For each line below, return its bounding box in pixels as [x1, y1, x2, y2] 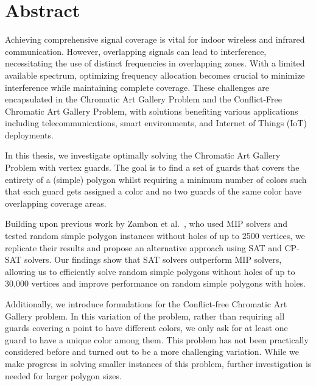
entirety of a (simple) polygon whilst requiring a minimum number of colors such [5, 173, 307, 185]
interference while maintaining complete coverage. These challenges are [5, 80, 269, 93]
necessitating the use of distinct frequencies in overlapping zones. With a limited [5, 57, 305, 70]
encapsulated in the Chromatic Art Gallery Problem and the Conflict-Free [5, 93, 282, 105]
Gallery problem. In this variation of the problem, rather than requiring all [5, 309, 285, 322]
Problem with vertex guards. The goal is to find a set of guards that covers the [5, 161, 300, 174]
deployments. [5, 128, 54, 141]
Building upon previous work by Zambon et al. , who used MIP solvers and [5, 217, 288, 230]
